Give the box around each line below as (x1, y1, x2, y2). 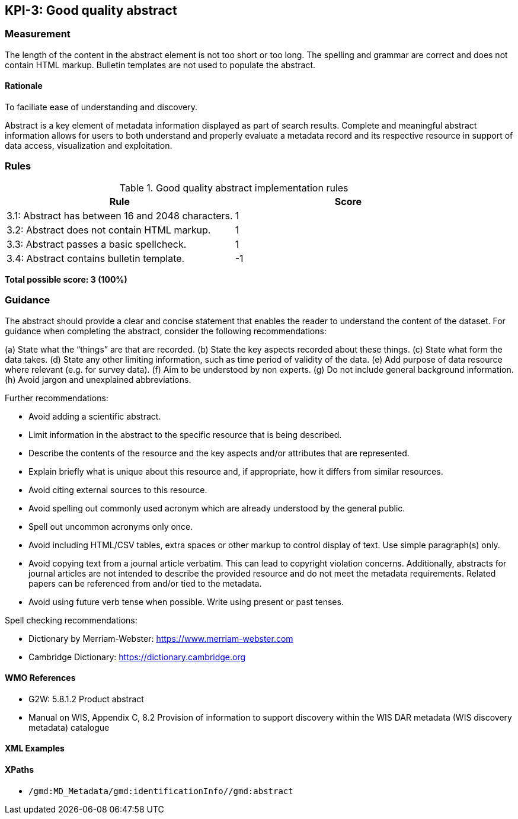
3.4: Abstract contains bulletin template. (7, 252, 185, 264)
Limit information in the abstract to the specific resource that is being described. (28, 429, 342, 440)
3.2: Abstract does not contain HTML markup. (7, 223, 211, 236)
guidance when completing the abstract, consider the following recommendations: (5, 325, 327, 336)
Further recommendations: (5, 392, 108, 403)
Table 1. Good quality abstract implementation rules (119, 181, 348, 194)
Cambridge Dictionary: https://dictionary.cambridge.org (28, 651, 246, 662)
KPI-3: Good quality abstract (5, 3, 177, 18)
